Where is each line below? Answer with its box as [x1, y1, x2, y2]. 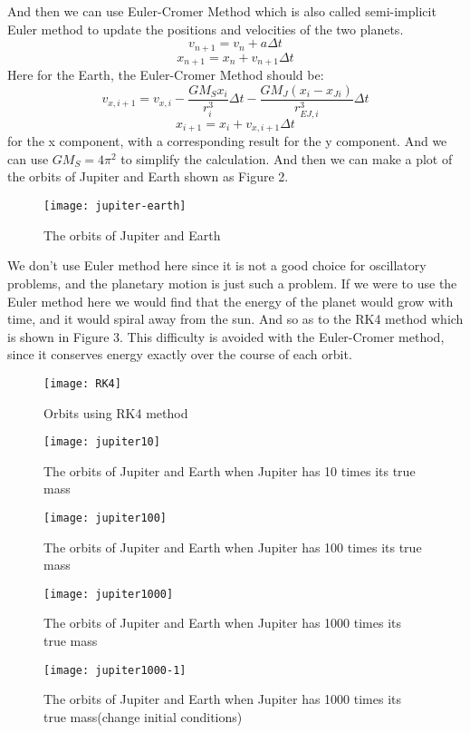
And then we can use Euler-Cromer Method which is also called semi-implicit [7, 2, 436, 20]
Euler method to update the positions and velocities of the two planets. [7, 19, 404, 38]
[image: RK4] [43, 376, 121, 390]
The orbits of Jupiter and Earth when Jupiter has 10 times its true [43, 461, 416, 480]
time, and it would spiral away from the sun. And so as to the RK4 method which [7, 309, 464, 328]
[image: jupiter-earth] [43, 200, 187, 213]
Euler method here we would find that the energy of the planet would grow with [7, 291, 454, 310]
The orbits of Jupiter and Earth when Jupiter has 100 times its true [43, 537, 422, 556]
